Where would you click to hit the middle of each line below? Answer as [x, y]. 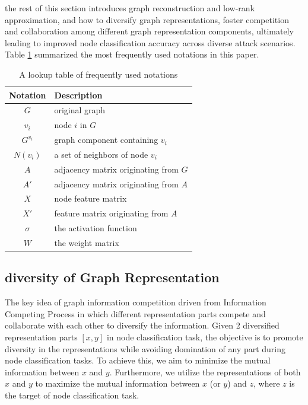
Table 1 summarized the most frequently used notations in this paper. [132, 54]
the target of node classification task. [72, 395]
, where [267, 383]
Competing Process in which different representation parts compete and [135, 313]
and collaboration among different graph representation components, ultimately [149, 31]
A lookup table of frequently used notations [99, 74]
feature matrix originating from [111, 213]
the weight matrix [87, 243]
